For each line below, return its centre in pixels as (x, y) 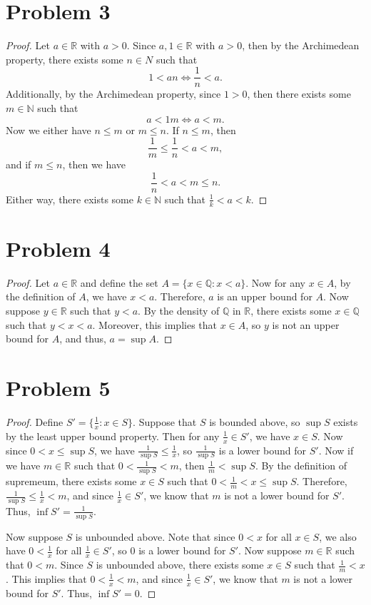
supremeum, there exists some (71, 481)
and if (19, 164)
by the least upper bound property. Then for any (113, 436)
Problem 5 (58, 387)
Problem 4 (58, 248)
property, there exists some (65, 59)
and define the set (119, 282)
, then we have (94, 164)
